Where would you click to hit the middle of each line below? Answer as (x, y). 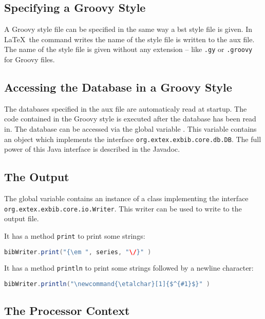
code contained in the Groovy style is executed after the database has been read (130, 119)
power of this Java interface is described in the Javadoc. (92, 149)
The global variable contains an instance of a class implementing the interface (126, 198)
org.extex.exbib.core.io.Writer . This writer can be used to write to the (123, 208)
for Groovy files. (30, 59)
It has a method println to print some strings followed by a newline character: (129, 268)
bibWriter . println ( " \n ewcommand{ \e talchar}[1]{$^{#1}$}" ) (107, 284)
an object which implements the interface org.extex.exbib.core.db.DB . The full (133, 139)
